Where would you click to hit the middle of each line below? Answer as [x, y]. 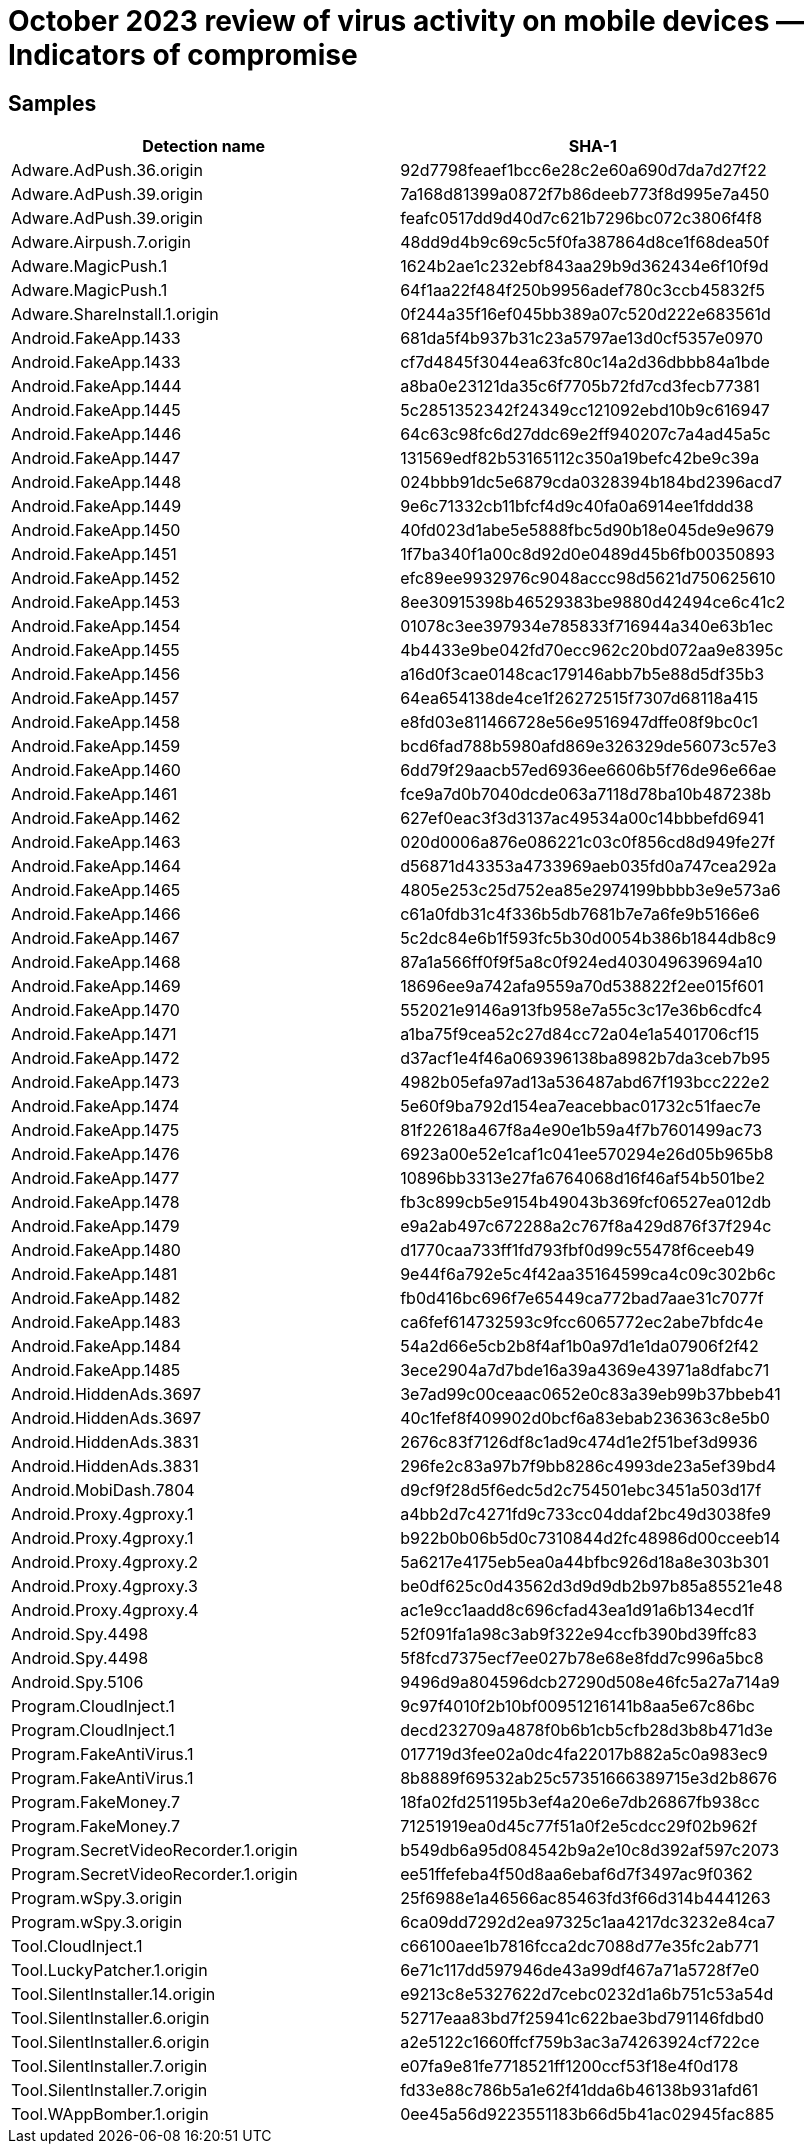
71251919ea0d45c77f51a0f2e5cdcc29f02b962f [579, 1826]
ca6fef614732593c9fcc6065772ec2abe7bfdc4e [582, 1322]
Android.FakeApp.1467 [95, 938]
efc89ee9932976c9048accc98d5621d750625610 [588, 578]
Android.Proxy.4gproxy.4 [105, 1610]
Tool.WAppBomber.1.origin [110, 2114]
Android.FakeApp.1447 [96, 458]
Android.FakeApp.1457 [95, 698]
